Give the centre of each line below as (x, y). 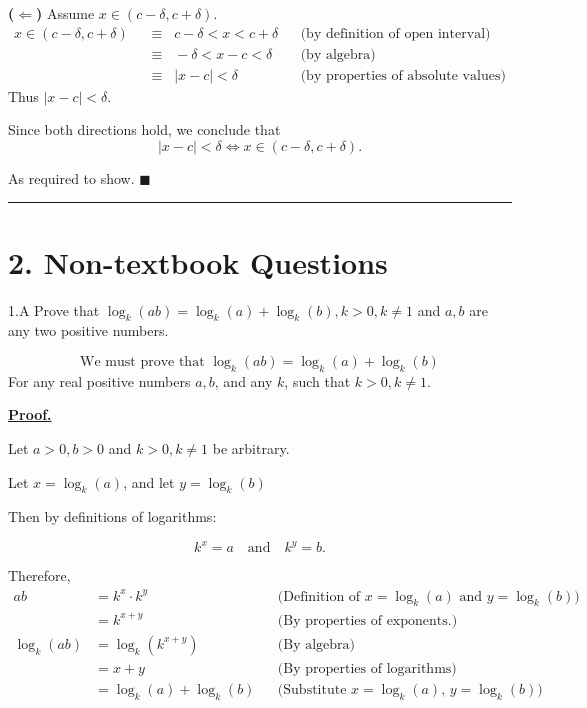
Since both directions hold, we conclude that (144, 129)
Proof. (30, 414)
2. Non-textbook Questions (198, 261)
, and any (243, 380)
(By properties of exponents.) (367, 620)
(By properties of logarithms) (367, 668)
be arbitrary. (251, 447)
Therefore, (39, 575)
